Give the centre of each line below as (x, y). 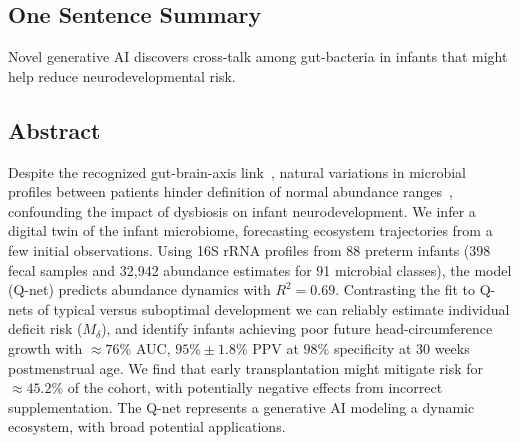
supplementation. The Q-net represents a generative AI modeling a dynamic (241, 406)
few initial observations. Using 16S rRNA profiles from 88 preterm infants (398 (249, 249)
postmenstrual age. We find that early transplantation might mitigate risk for (245, 367)
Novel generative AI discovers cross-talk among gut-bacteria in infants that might (258, 56)
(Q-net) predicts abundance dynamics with (139, 289)
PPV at (275, 347)
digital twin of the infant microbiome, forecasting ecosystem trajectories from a (250, 230)
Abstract (54, 129)
